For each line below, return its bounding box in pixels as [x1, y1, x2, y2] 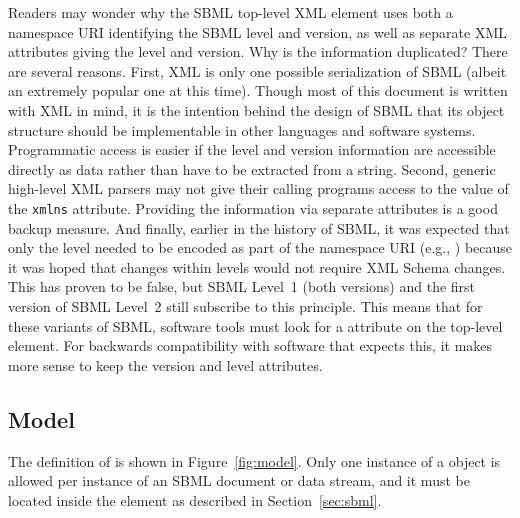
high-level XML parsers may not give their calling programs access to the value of [8, 178, 509, 199]
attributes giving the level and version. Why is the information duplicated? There [8, 41, 508, 62]
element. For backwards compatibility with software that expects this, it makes [8, 335, 493, 356]
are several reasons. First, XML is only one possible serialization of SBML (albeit [8, 60, 507, 81]
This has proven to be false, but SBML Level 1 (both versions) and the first [8, 276, 476, 297]
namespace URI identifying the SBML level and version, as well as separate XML [8, 21, 507, 42]
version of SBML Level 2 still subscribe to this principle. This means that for [8, 295, 483, 316]
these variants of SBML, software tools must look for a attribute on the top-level [8, 315, 503, 336]
